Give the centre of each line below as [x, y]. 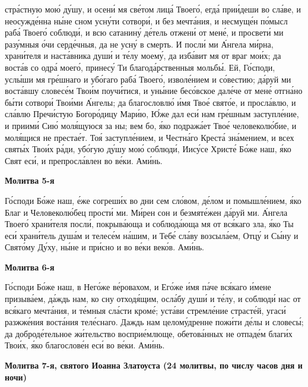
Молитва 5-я [30, 180]
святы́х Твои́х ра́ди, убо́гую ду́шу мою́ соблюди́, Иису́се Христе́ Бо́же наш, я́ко [148, 149]
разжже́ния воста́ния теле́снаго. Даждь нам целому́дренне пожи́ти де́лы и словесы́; [154, 322]
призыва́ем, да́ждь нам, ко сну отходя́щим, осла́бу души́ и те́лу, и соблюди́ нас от [153, 299]
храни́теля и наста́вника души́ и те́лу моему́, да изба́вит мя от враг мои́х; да [143, 56]
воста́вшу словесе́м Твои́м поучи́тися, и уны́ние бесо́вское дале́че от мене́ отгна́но [154, 91]
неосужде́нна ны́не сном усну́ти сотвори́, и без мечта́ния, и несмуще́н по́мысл [146, 21]
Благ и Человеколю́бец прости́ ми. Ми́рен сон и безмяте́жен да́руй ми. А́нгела [146, 212]
